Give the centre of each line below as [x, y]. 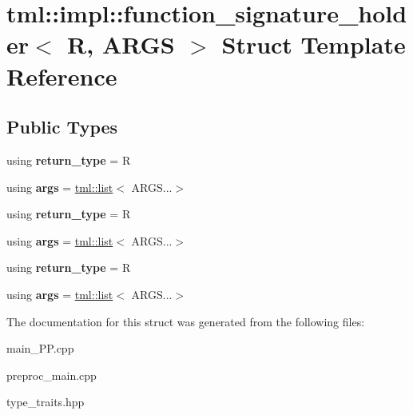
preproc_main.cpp [52, 375]
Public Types [62, 127]
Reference [62, 76]
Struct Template [314, 44]
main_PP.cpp [40, 348]
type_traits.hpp [46, 402]
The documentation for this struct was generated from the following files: [186, 321]
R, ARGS [121, 44]
